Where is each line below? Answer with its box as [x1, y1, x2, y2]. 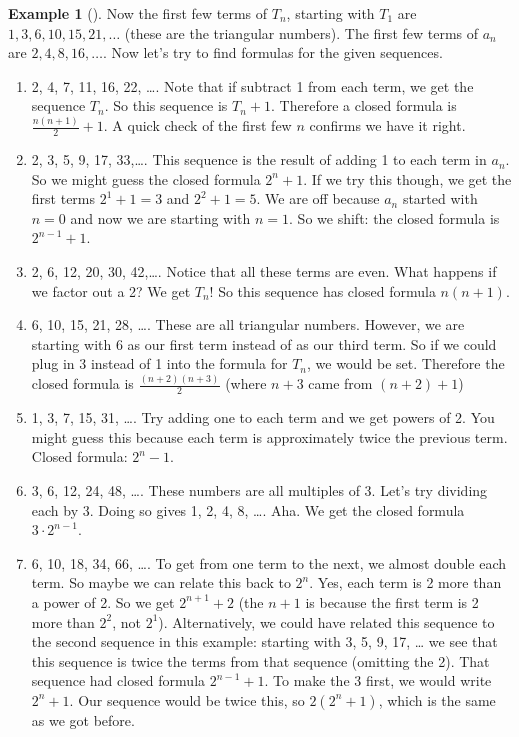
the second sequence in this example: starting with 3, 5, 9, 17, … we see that [31, 631, 498, 652]
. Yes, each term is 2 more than [309, 572, 502, 593]
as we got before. [31, 709, 135, 730]
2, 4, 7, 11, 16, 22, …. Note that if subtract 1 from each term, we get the [31, 75, 474, 96]
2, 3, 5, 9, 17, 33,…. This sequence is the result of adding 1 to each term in [31, 149, 487, 170]
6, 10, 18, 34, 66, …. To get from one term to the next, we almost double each [31, 552, 506, 573]
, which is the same [378, 689, 496, 710]
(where [225, 373, 267, 394]
